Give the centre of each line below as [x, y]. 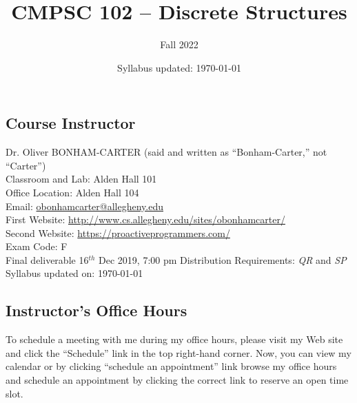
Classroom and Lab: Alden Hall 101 [81, 179]
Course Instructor [71, 123]
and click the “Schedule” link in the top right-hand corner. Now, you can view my [178, 352]
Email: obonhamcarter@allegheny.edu [84, 206]
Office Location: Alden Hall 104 [72, 192]
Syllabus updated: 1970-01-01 [179, 67]
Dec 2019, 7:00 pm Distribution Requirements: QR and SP [223, 259]
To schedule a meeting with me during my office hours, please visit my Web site [174, 339]
